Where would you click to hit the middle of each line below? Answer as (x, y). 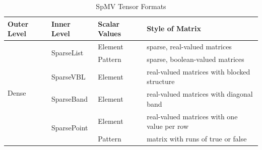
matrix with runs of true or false (197, 139)
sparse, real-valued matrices (189, 47)
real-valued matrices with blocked (199, 71)
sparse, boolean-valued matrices (195, 59)
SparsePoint (70, 127)
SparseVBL (68, 76)
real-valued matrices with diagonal (200, 94)
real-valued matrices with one (192, 116)
